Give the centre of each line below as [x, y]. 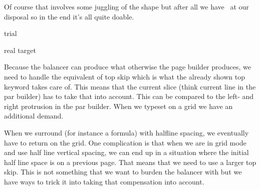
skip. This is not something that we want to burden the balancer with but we [123, 172]
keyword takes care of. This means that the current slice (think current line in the [130, 86]
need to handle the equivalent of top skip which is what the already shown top [124, 76]
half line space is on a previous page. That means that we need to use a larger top [130, 162]
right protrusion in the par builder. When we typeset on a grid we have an [118, 106]
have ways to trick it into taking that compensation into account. [104, 181]
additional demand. [34, 116]
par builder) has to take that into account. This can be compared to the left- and [129, 96]
